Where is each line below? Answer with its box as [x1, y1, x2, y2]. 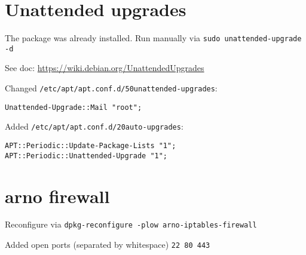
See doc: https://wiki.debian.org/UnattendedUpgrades [5, 62, 204, 74]
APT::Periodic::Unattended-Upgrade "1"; [5, 151, 168, 160]
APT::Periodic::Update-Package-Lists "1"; [5, 142, 176, 150]
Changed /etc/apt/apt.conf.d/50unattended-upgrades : [5, 82, 218, 94]
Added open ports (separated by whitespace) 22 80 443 [5, 238, 210, 251]
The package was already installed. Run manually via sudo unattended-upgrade [5, 32, 302, 44]
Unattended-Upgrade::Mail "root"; [5, 103, 142, 112]
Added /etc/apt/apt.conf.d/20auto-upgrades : [5, 120, 183, 133]
